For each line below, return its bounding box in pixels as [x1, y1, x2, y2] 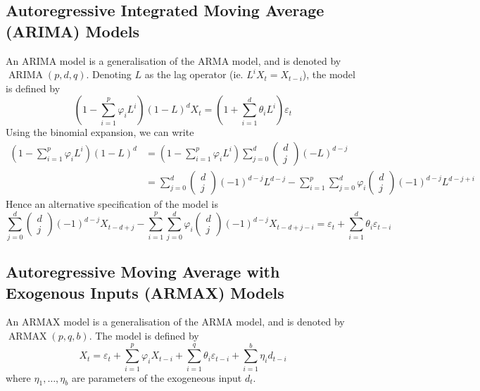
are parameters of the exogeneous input [71, 370, 242, 385]
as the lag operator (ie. [144, 67, 244, 82]
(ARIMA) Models [6, 20, 139, 42]
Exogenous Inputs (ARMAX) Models [6, 281, 284, 303]
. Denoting [86, 67, 132, 82]
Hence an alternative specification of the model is [6, 197, 218, 211]
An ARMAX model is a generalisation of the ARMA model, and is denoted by [6, 314, 345, 329]
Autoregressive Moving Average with [6, 261, 280, 283]
